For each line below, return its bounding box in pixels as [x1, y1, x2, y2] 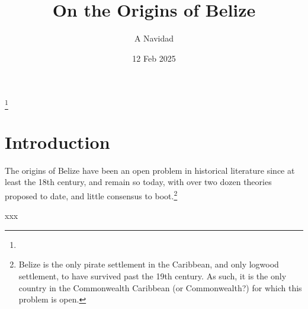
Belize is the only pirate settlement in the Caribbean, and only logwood [18, 258, 279, 270]
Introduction [5, 129, 110, 154]
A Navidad [134, 32, 174, 44]
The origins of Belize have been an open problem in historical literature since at [5, 164, 295, 176]
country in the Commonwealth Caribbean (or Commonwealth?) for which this [18, 281, 302, 294]
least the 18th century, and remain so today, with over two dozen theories [5, 176, 272, 188]
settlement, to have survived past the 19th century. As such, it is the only [18, 269, 287, 282]
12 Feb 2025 [132, 52, 176, 64]
